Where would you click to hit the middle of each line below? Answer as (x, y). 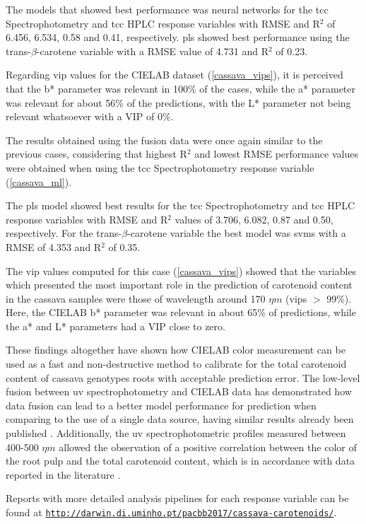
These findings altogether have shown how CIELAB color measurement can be (176, 350)
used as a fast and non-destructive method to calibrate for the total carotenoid (176, 364)
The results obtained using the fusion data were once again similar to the (164, 140)
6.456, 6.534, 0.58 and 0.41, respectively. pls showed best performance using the (178, 37)
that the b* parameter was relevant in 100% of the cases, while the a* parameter (181, 88)
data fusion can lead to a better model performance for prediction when (161, 405)
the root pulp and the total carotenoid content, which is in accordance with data (181, 461)
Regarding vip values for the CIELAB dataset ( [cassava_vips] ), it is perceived (175, 75)
